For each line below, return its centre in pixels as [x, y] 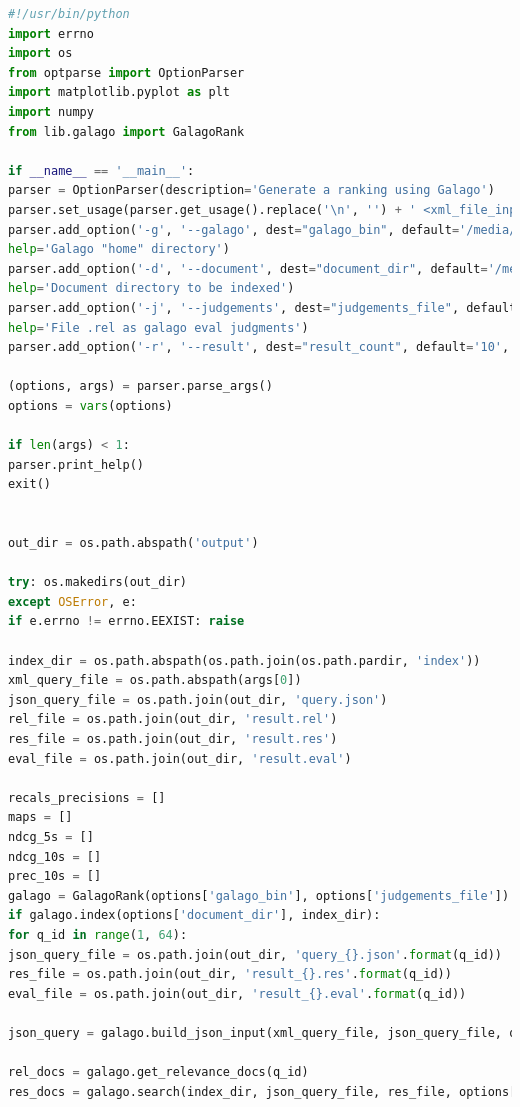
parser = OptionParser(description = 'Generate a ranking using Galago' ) [251, 190]
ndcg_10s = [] [55, 856]
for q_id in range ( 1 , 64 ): [98, 934]
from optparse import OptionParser [126, 72]
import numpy [51, 111]
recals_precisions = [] [87, 797]
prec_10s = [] [55, 876]
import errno [51, 33]
